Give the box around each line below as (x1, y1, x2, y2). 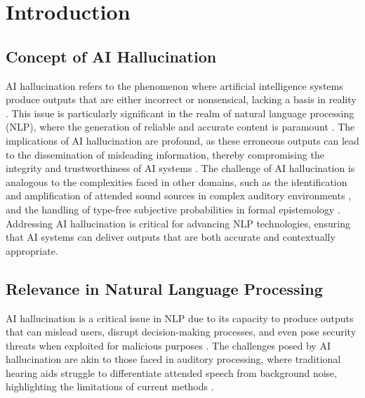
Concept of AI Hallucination (6, 45, 217, 67)
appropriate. (6, 243, 58, 258)
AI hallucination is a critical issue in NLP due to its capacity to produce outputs (6, 310, 354, 325)
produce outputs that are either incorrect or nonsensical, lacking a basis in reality (6, 92, 357, 107)
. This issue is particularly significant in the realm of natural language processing (6, 105, 354, 120)
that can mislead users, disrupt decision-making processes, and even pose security (6, 324, 357, 339)
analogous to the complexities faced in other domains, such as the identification (6, 174, 347, 189)
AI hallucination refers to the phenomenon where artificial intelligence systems (6, 78, 343, 93)
